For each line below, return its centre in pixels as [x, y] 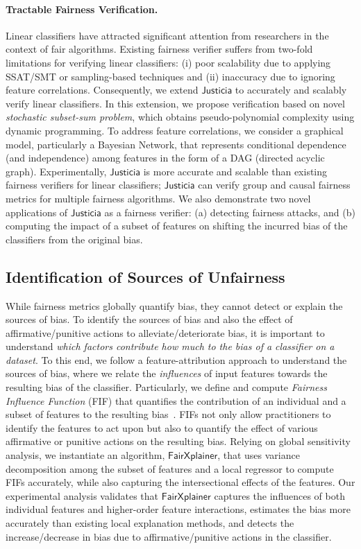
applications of [37, 212]
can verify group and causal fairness [274, 185]
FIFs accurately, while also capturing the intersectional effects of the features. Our [180, 482]
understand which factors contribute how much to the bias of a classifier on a [170, 346]
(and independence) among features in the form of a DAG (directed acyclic [165, 158]
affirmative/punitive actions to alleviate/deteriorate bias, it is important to [165, 332]
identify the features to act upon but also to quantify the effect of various [162, 427]
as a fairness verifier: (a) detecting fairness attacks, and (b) [230, 212]
